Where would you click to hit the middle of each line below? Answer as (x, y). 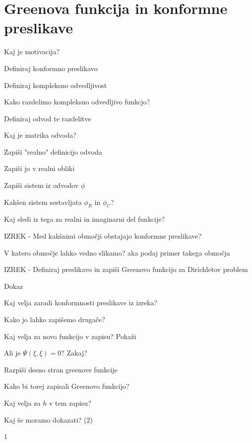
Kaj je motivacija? (32, 51)
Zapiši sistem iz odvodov (41, 185)
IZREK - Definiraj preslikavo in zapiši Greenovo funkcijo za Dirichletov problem (126, 269)
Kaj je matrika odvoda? (40, 135)
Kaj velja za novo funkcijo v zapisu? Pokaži (70, 336)
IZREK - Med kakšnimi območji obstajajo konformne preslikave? (103, 236)
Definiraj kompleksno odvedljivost (56, 85)
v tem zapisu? (70, 402)
